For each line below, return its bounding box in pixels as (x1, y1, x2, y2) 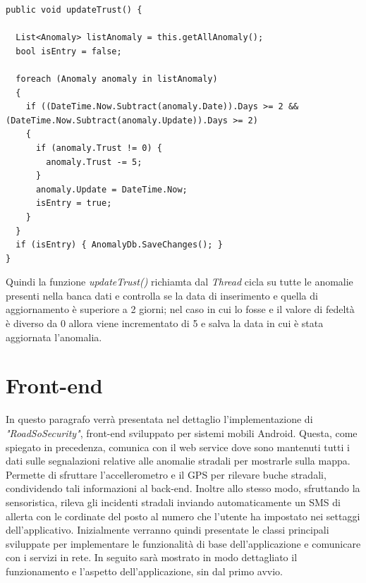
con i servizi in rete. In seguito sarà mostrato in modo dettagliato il (6, 550, 298, 565)
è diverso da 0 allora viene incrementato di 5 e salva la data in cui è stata (6, 316, 324, 331)
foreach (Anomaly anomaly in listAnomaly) (16, 73, 218, 84)
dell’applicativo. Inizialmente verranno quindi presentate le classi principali (6, 522, 329, 537)
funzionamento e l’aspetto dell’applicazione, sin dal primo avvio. (6, 563, 283, 578)
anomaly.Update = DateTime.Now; (35, 184, 188, 195)
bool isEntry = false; (16, 46, 122, 56)
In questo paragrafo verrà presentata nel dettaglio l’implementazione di (6, 412, 313, 426)
